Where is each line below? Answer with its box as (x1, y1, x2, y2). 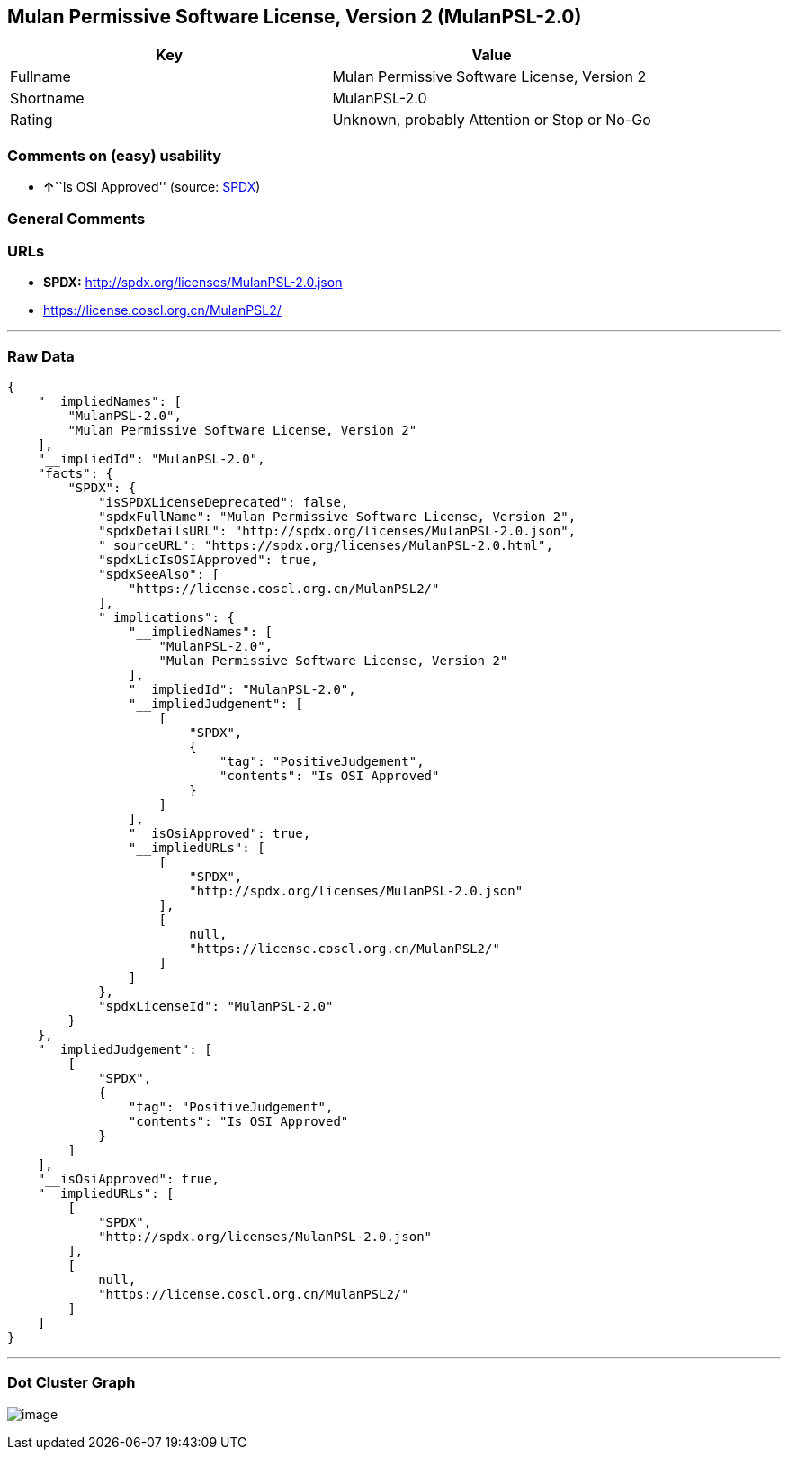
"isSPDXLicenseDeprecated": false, (98, 495, 349, 510)
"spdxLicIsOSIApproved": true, (98, 553, 318, 568)
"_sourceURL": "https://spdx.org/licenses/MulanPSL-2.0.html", (98, 538, 553, 553)
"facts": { (37, 466, 114, 481)
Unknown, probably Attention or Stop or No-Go (332, 111, 651, 130)
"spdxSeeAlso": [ (98, 567, 220, 582)
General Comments (7, 209, 146, 228)
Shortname (10, 89, 85, 108)
